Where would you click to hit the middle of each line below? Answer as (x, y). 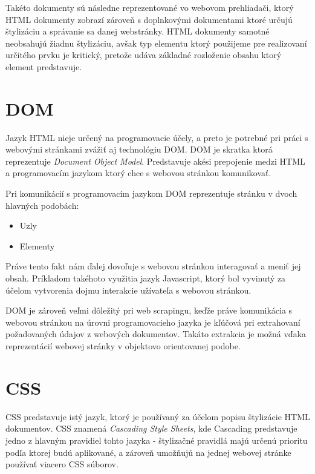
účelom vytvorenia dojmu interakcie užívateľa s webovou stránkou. (128, 290)
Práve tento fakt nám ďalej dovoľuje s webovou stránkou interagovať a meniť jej (153, 266)
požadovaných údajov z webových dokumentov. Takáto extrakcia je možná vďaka (156, 334)
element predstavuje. (44, 66)
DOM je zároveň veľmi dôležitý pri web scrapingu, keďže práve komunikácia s (149, 310)
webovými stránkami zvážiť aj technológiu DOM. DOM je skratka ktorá (139, 149)
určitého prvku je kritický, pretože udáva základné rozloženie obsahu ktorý (144, 55)
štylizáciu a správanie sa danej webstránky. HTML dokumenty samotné (138, 31)
